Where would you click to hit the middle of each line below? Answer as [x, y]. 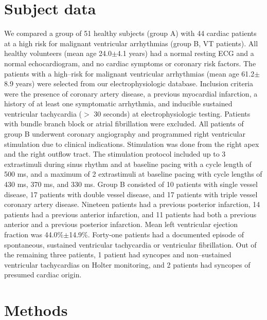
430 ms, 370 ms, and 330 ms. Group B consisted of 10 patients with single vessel [131, 184]
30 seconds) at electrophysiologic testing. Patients [172, 113]
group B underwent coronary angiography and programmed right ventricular [125, 134]
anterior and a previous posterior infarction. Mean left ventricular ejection [121, 224]
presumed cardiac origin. [43, 275]
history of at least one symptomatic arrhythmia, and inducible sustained [118, 103]
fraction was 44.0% [34, 234]
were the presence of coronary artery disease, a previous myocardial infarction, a [131, 93]
